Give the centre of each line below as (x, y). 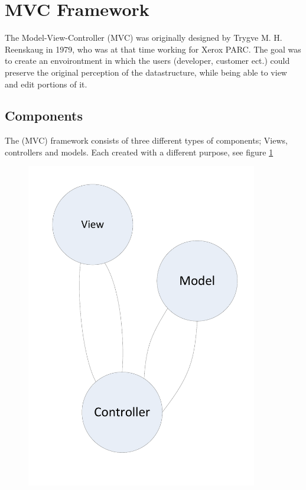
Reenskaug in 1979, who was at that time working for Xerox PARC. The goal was (153, 49)
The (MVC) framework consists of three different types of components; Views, (146, 140)
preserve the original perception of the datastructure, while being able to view (146, 72)
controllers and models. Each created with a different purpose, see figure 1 (139, 152)
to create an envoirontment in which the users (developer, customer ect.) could (147, 61)
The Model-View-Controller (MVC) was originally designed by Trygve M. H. (144, 38)
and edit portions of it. (46, 84)
